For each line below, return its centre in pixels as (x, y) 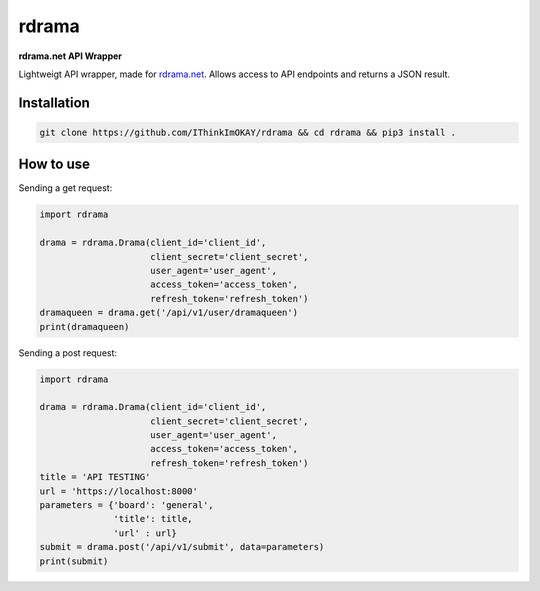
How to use (54, 164)
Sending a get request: (65, 188)
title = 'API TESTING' (95, 477)
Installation (54, 102)
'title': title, (153, 519)
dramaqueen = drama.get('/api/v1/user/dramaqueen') (169, 313)
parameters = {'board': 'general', (126, 505)
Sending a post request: (68, 352)
